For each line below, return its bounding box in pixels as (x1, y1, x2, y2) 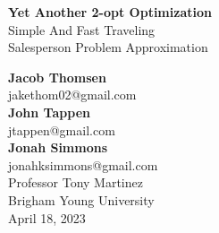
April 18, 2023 (8, 208, 86, 227)
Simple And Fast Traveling (8, 20, 156, 39)
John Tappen (8, 102, 90, 121)
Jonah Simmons (8, 138, 108, 157)
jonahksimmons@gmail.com (8, 155, 158, 174)
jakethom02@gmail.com (8, 85, 137, 104)
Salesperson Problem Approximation (8, 38, 208, 56)
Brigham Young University (8, 190, 155, 209)
